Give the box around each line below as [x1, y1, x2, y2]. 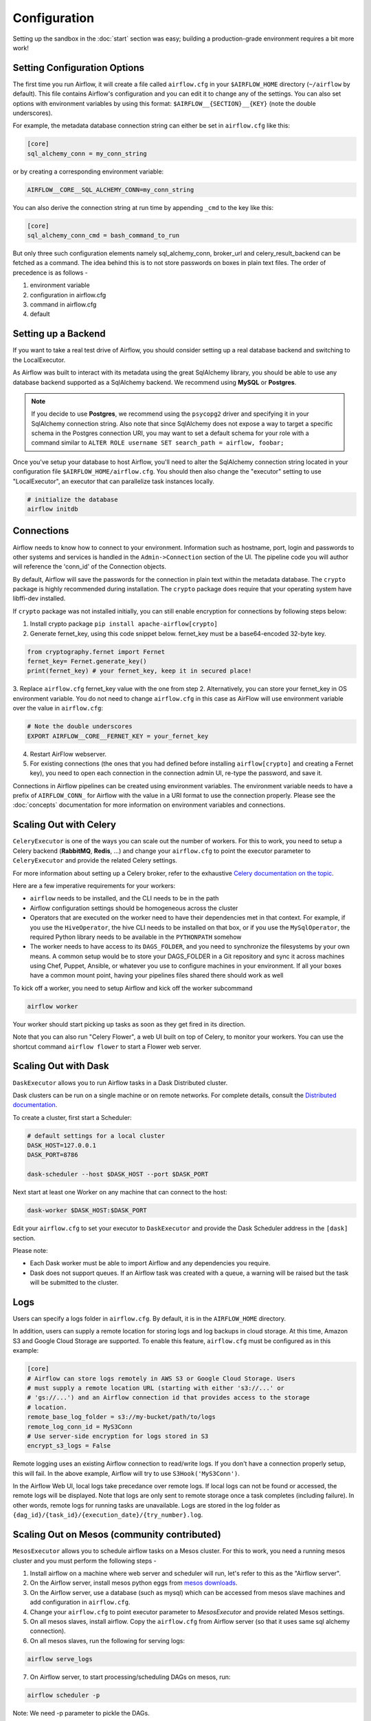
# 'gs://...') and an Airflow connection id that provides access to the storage [27, 1394, 311, 1402]
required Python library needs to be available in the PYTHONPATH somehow [30, 933, 242, 941]
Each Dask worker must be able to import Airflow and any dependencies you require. [30, 1259, 271, 1267]
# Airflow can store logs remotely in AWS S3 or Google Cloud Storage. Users [27, 1374, 295, 1382]
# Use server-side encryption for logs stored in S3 [27, 1432, 209, 1440]
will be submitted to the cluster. [30, 1278, 119, 1287]
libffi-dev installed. [12, 594, 66, 602]
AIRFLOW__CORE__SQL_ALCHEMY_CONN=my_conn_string [27, 186, 194, 193]
